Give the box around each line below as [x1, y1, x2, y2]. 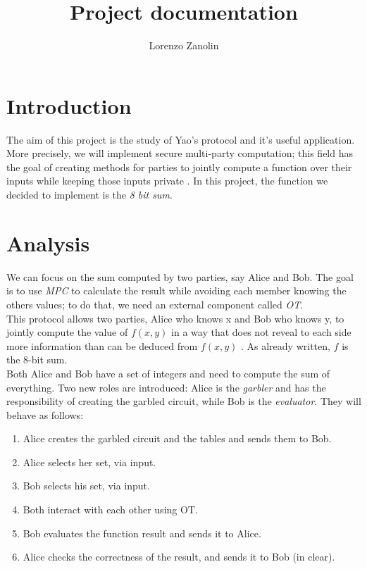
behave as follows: [6, 407, 84, 422]
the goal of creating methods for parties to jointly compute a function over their [6, 159, 352, 174]
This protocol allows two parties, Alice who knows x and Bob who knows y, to [6, 311, 344, 325]
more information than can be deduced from [6, 338, 198, 353]
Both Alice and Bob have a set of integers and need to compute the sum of [6, 365, 330, 380]
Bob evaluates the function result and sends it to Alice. [23, 525, 261, 540]
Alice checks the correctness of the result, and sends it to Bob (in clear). [23, 549, 335, 564]
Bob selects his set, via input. [23, 478, 150, 493]
